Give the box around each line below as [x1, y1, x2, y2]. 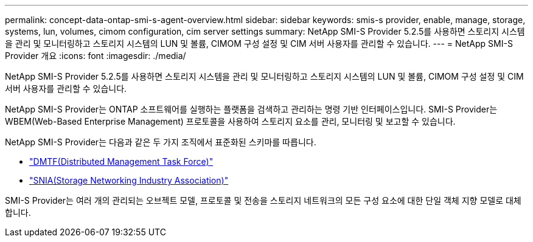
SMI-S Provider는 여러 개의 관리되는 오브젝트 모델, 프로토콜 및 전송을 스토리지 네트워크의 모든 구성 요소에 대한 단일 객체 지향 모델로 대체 [5, 195, 521, 206]
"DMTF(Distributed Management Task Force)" [29, 156, 214, 167]
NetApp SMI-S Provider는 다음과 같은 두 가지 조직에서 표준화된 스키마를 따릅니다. [5, 137, 316, 147]
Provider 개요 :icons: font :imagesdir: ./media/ [5, 50, 186, 61]
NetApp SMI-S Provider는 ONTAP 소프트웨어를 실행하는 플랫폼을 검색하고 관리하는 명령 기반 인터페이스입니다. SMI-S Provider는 [5, 104, 498, 114]
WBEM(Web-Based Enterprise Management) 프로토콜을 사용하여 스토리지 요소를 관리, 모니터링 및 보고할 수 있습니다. [5, 116, 456, 126]
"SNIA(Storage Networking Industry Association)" [29, 175, 229, 185]
